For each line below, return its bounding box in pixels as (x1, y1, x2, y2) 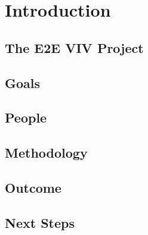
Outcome (5, 178, 61, 196)
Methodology (5, 143, 88, 162)
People (5, 108, 47, 127)
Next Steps (5, 213, 75, 231)
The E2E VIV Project (5, 38, 144, 57)
